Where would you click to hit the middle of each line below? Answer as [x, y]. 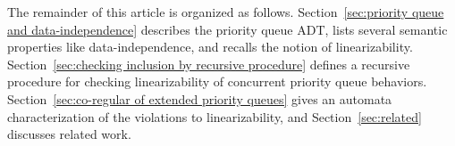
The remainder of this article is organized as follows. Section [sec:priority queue [226, 12]
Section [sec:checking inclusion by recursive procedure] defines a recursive [209, 64]
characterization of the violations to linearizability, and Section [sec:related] [215, 116]
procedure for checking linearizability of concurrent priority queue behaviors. [217, 81]
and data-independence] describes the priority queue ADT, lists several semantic [227, 29]
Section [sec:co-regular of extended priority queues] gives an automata [200, 98]
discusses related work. [69, 134]
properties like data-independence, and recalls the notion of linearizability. [210, 47]
